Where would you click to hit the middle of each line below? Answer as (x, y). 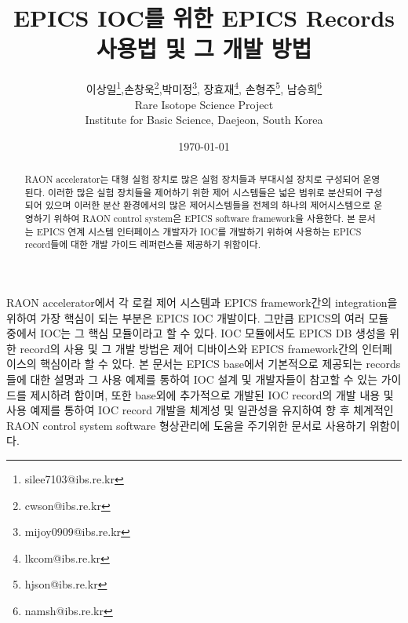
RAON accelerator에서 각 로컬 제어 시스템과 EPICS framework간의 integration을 (202, 302)
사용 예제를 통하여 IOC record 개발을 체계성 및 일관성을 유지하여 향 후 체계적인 (200, 410)
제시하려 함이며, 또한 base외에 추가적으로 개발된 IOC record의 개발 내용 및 (212, 394)
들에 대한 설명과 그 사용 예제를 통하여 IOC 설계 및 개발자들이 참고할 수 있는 (192, 379)
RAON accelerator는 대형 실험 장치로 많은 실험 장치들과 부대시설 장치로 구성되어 (192, 179)
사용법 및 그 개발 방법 (204, 48)
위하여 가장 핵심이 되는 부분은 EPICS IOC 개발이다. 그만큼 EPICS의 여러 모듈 (198, 317)
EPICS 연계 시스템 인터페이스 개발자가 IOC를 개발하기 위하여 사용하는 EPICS (199, 231)
